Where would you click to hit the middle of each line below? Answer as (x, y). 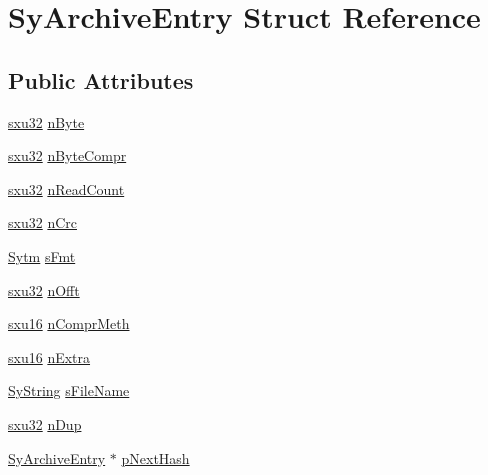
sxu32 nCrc (42, 222)
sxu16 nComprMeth (69, 323)
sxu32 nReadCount (66, 188)
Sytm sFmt (42, 255)
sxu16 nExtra (49, 356)
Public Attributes (101, 79)
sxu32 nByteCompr (67, 155)
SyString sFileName (69, 390)
